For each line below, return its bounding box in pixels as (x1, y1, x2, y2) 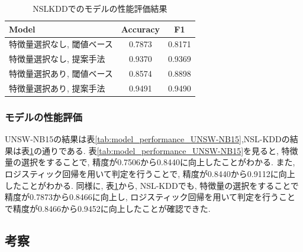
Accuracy (121, 22, 160, 35)
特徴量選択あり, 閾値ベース (9, 67, 113, 80)
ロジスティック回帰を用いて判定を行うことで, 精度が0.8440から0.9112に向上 (5, 168, 295, 180)
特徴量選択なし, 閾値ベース (9, 38, 113, 50)
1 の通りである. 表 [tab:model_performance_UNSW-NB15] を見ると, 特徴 (30, 144, 298, 156)
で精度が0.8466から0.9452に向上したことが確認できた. (5, 202, 211, 214)
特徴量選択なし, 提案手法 (9, 53, 105, 65)
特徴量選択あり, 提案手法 (9, 81, 105, 94)
